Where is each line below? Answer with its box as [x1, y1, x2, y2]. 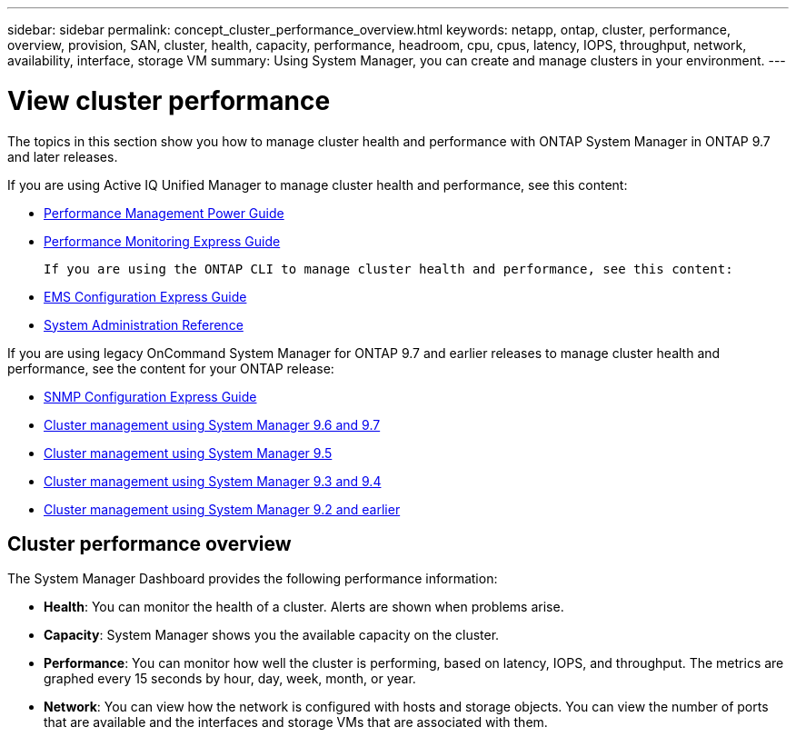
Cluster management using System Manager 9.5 [44, 444, 333, 461]
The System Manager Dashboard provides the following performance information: [7, 571, 498, 587]
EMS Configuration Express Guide [44, 288, 247, 304]
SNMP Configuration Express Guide [44, 388, 257, 404]
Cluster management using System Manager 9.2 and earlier [44, 501, 401, 517]
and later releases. [7, 148, 118, 164]
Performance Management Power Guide [44, 204, 284, 221]
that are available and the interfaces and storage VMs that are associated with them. [44, 714, 548, 731]
